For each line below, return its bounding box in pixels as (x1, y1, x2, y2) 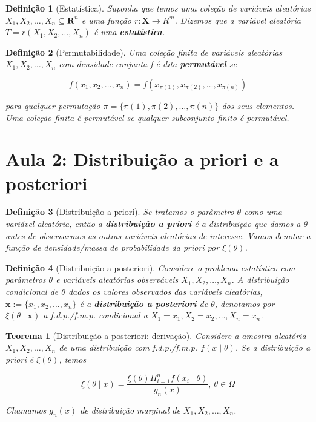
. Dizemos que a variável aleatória (174, 13, 301, 26)
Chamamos (5, 403, 47, 416)
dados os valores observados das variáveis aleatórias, (68, 285, 263, 298)
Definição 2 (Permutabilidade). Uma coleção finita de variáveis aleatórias (5, 45, 283, 58)
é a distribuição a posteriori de (79, 297, 208, 309)
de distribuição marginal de (80, 403, 180, 416)
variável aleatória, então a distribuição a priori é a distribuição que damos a (5, 217, 301, 230)
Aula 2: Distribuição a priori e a (5, 147, 279, 171)
